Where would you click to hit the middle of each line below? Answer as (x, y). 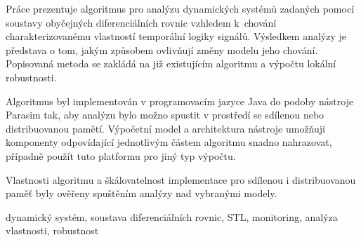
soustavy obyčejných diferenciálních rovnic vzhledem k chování (141, 22)
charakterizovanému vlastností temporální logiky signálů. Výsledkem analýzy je (176, 36)
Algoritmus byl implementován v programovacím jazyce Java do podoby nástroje (180, 101)
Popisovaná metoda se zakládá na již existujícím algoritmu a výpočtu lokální (171, 63)
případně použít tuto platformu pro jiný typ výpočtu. (121, 155)
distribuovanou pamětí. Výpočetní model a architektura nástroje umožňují (165, 128)
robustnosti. (31, 77)
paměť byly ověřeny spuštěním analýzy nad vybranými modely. (142, 193)
